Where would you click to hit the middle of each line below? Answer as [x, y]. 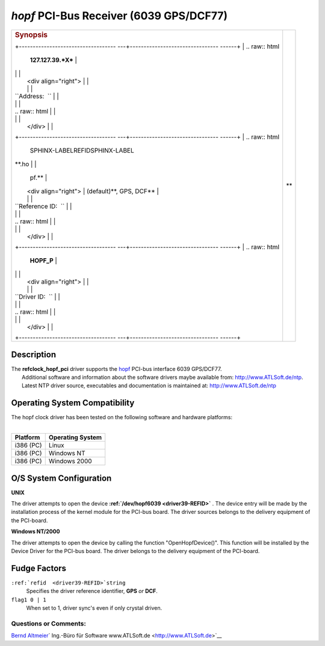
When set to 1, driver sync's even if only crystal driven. [94, 608]
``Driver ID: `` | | [37, 297]
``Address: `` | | [37, 97]
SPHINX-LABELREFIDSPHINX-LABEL [82, 151]
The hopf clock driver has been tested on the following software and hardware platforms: [122, 417]
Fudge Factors [39, 568]
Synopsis [31, 34]
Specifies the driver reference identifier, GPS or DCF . [92, 591]
